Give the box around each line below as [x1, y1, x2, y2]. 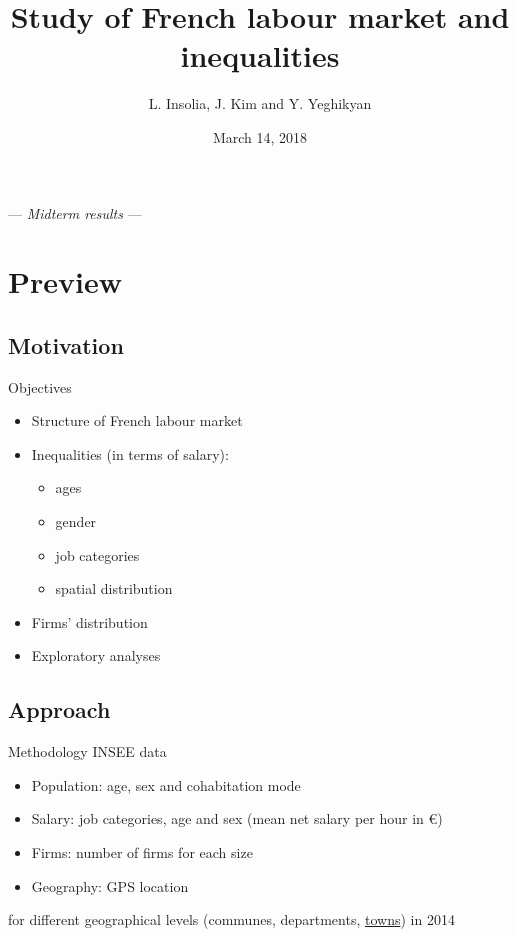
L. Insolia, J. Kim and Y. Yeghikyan [148, 93, 372, 114]
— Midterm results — [8, 202, 142, 223]
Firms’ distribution [31, 611, 148, 632]
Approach [8, 694, 111, 725]
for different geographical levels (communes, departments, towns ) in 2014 [8, 909, 455, 930]
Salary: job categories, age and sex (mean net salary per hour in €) [31, 808, 443, 829]
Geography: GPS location [31, 875, 189, 896]
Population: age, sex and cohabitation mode [31, 774, 301, 795]
